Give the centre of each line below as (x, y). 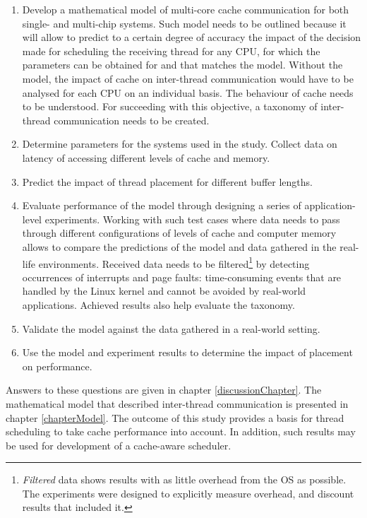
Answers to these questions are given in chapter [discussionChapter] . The (164, 390)
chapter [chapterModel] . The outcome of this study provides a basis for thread (175, 417)
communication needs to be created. (132, 120)
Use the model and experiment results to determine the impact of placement (187, 352)
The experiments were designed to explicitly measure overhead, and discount (188, 493)
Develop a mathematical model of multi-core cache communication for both (186, 9)
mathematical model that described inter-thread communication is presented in (177, 403)
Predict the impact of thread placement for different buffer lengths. (167, 181)
